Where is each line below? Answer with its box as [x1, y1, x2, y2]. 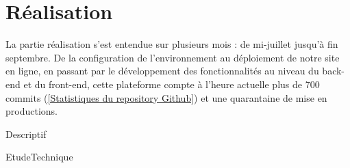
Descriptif [5, 126, 47, 141]
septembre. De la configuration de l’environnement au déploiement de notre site [5, 50, 340, 64]
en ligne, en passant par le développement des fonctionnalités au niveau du [5, 64, 319, 78]
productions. [5, 104, 58, 118]
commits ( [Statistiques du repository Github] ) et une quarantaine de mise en [5, 90, 327, 104]
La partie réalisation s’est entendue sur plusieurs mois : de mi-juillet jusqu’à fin [5, 37, 338, 51]
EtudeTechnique [5, 150, 73, 164]
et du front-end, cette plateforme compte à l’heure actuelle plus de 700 [23, 76, 320, 91]
